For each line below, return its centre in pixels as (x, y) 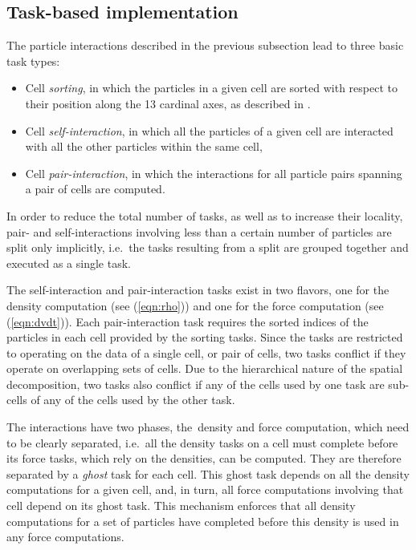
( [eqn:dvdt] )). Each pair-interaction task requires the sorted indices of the (188, 321)
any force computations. (65, 537)
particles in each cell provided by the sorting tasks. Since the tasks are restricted (205, 337)
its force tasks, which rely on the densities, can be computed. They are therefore (204, 458)
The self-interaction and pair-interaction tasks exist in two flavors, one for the (198, 290)
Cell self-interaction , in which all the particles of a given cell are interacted (209, 130)
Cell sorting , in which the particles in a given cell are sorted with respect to (211, 88)
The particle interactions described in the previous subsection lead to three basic (205, 45)
